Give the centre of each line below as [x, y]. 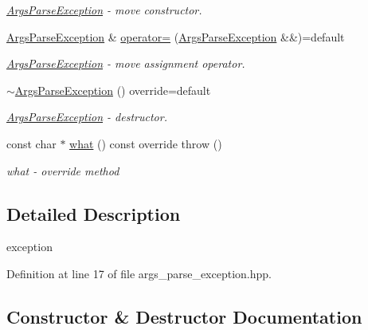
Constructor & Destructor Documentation [184, 316]
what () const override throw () [146, 143]
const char [31, 143]
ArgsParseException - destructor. [87, 117]
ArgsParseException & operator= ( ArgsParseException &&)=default [176, 36]
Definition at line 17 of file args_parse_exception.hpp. [139, 273]
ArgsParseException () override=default [113, 90]
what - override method [63, 170]
